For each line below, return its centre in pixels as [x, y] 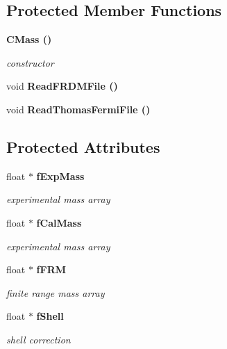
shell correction [39, 339]
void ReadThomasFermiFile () [78, 109]
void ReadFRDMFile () [62, 86]
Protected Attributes [83, 146]
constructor [30, 62]
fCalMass [59, 222]
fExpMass [60, 176]
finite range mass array [56, 292]
